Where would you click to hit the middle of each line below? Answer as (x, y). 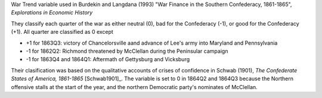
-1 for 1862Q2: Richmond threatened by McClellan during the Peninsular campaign (127, 51)
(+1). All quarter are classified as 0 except (62, 32)
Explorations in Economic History (52, 12)
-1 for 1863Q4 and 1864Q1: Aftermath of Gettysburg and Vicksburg (108, 59)
